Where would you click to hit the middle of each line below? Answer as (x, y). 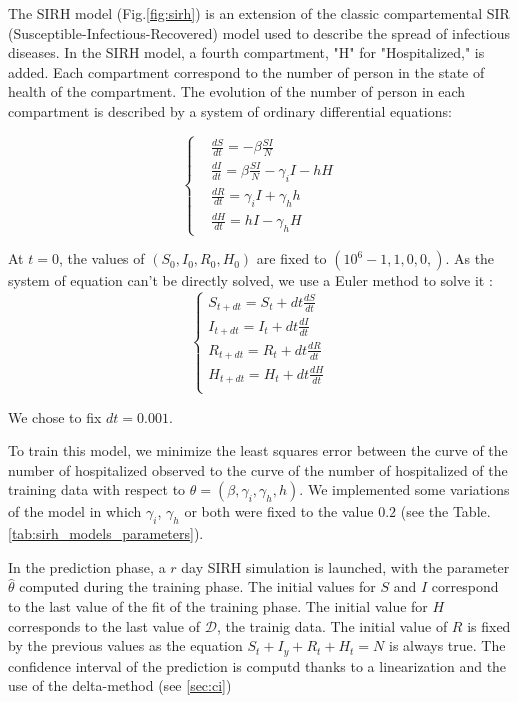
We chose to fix (55, 416)
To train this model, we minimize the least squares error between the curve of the (258, 450)
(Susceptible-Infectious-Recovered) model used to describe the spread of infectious (259, 32)
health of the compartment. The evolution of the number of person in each (237, 91)
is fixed (489, 625)
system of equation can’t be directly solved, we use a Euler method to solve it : (250, 280)
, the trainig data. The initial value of (332, 625)
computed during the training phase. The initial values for (197, 586)
